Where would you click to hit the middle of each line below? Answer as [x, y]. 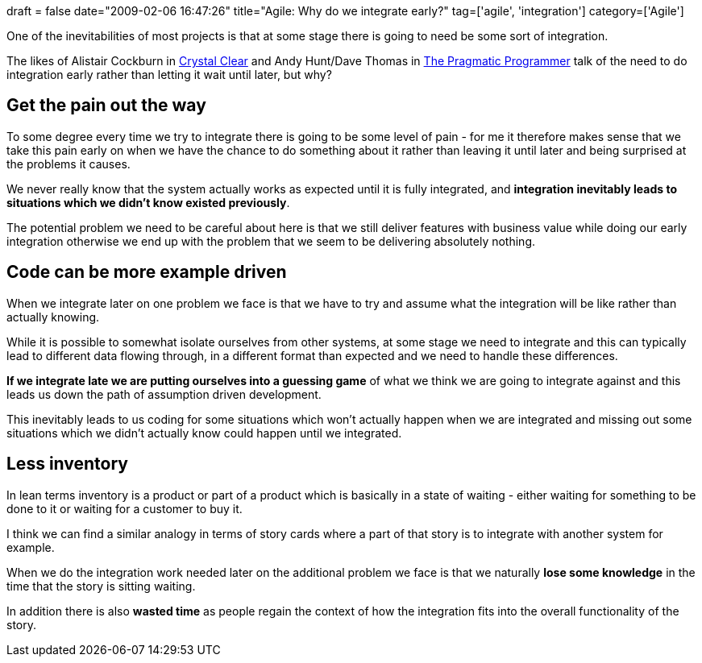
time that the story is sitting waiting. [101, 586]
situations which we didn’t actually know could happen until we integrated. [204, 433]
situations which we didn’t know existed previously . [148, 202]
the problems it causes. [69, 164]
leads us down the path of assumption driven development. [164, 394]
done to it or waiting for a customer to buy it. [125, 508]
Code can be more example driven [147, 272]
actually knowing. [53, 317]
